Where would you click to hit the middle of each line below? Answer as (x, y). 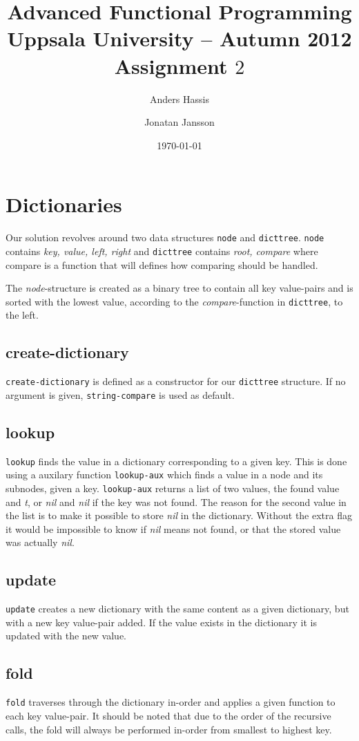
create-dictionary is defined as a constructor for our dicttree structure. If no (176, 381)
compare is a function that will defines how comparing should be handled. (162, 264)
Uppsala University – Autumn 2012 (179, 38)
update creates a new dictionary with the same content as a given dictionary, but (177, 609)
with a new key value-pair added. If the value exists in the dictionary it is (162, 622)
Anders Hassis (179, 99)
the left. (22, 315)
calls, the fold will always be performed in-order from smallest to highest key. (169, 729)
